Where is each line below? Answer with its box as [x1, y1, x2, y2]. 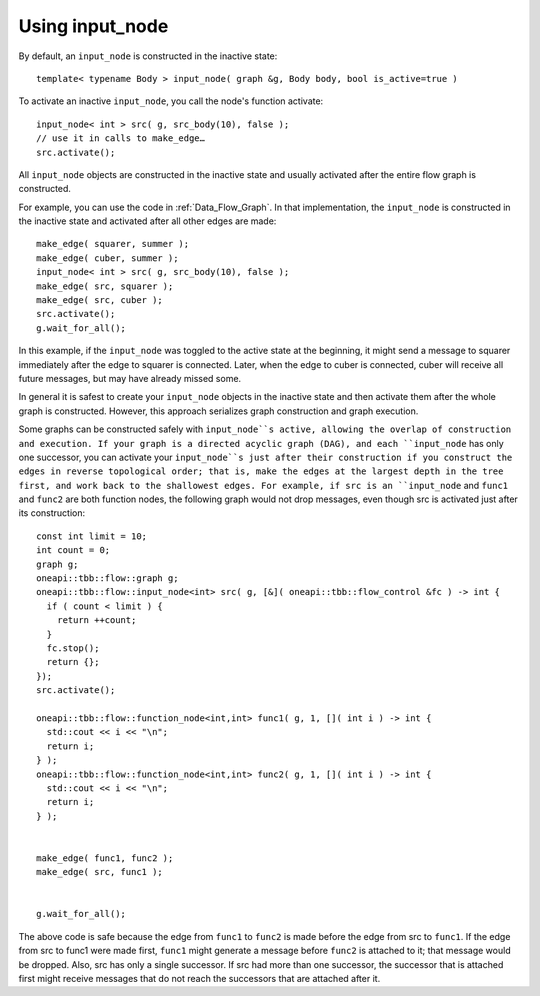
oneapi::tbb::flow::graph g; [36, 573, 179, 584]
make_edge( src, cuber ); [36, 295, 164, 306]
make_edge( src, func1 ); [36, 866, 164, 878]
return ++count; [56, 615, 137, 626]
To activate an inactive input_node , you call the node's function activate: [18, 95, 324, 107]
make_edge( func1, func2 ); [36, 852, 174, 864]
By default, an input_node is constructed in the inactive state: [18, 50, 278, 62]
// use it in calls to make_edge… [36, 133, 205, 144]
